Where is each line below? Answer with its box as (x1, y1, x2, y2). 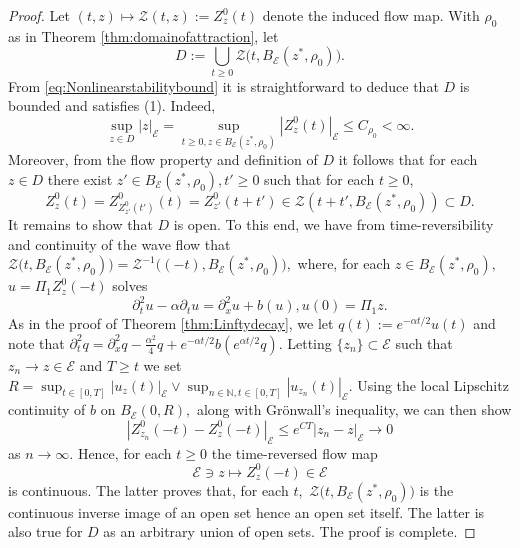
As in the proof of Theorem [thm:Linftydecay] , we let (8, 313, 334, 334)
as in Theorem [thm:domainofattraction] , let (8, 25, 279, 46)
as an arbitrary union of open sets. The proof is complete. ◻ (103, 521, 476, 542)
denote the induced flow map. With (262, 5, 480, 25)
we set (143, 354, 182, 375)
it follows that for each (338, 149, 478, 170)
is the (419, 479, 454, 500)
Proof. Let (8, 5, 70, 25)
